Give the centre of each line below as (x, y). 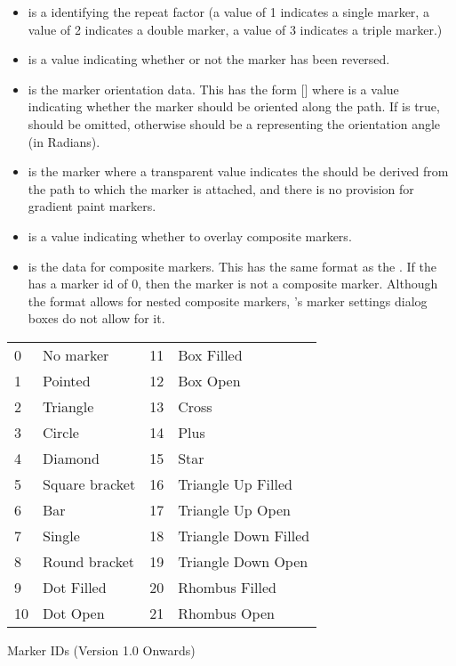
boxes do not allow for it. (96, 318)
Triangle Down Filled (244, 535)
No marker (76, 354)
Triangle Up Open (234, 509)
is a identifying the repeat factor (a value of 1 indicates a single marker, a (228, 12)
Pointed (67, 380)
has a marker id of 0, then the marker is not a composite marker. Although (233, 284)
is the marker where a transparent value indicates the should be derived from (238, 171)
